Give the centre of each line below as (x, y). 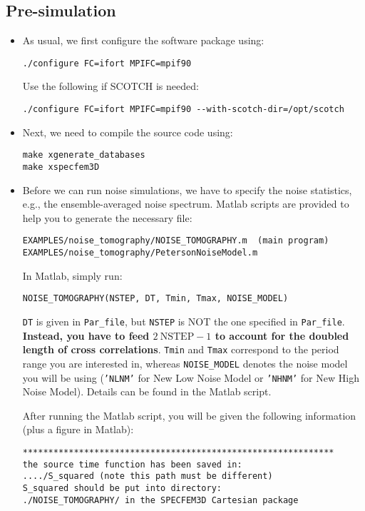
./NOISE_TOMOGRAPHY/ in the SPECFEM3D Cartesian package (160, 500)
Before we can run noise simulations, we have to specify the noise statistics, (187, 189)
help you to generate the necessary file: (107, 217)
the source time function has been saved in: (132, 464)
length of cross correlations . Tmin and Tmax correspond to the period (181, 349)
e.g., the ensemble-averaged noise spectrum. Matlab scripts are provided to (186, 204)
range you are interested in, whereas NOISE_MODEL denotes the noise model (185, 363)
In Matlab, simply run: (72, 275)
